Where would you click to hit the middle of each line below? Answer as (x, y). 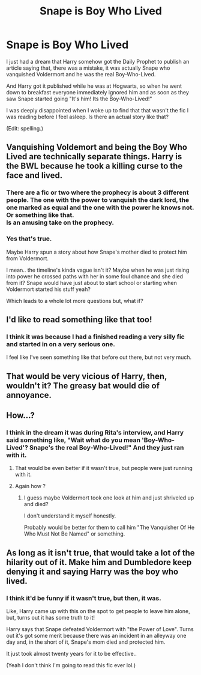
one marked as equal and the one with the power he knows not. (100, 207)
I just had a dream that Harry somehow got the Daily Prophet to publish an (98, 61)
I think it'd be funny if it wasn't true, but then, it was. (84, 598)
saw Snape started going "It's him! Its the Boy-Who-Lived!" (79, 99)
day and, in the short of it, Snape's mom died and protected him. (86, 642)
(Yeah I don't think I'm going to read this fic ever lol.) (71, 665)
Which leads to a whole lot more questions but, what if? (75, 301)
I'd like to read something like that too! (79, 319)
